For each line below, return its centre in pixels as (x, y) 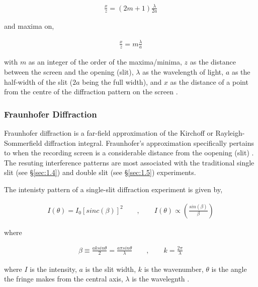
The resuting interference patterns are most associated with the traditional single (129, 162)
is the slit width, (111, 269)
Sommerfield (23, 142)
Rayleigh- (230, 132)
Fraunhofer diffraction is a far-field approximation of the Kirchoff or (109, 132)
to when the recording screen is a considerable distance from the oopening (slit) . (129, 153)
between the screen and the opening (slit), (69, 71)
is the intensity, (53, 269)
